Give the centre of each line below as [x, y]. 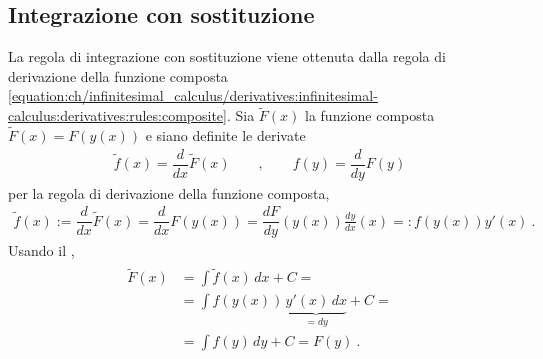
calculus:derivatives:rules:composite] [117, 115]
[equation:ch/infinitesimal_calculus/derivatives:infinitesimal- [193, 95]
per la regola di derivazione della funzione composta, [169, 192]
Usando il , [41, 250]
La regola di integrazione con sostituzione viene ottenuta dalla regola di [227, 56]
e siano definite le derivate [225, 135]
